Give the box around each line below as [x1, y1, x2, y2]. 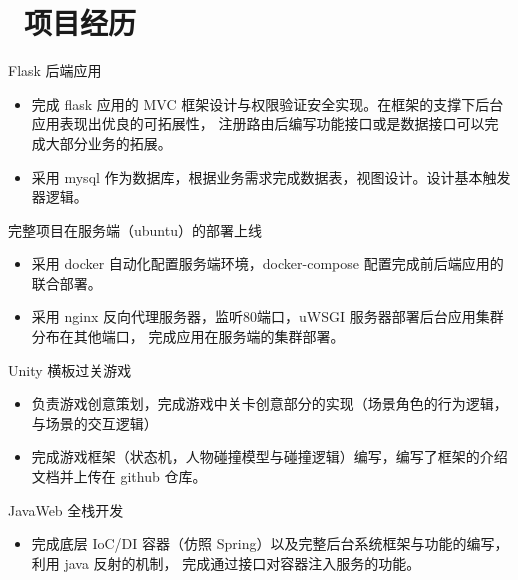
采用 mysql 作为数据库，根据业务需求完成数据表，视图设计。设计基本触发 [31, 166, 511, 187]
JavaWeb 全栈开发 [8, 499, 124, 520]
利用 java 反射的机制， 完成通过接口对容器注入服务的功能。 [31, 552, 421, 573]
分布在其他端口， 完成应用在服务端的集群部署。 [31, 326, 345, 347]
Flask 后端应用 [8, 60, 102, 81]
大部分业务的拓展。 [45, 132, 172, 153]
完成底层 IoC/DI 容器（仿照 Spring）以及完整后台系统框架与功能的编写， [31, 533, 509, 554]
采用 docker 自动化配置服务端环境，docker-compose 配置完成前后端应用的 [31, 253, 504, 274]
